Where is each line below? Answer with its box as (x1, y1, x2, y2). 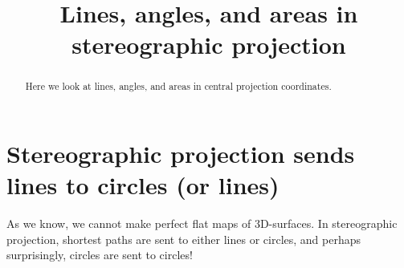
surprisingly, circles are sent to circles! (6, 246, 193, 263)
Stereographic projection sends (6, 137, 355, 170)
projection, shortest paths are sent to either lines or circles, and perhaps (6, 230, 361, 247)
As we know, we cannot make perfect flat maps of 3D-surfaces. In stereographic (6, 215, 398, 232)
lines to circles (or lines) (6, 169, 280, 201)
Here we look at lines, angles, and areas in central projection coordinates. (25, 79, 332, 93)
